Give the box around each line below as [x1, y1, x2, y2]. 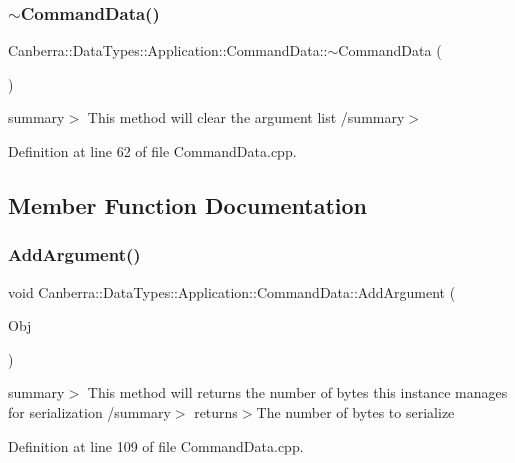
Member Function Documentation [8, 189, 368, 220]
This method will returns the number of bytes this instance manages [87, 382, 508, 403]
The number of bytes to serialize [256, 401, 455, 422]
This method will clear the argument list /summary [87, 107, 405, 128]
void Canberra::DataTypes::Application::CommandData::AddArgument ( [8, 281, 456, 302]
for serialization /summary [8, 401, 171, 422]
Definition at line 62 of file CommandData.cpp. [8, 141, 297, 161]
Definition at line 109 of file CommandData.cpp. [8, 435, 304, 456]
